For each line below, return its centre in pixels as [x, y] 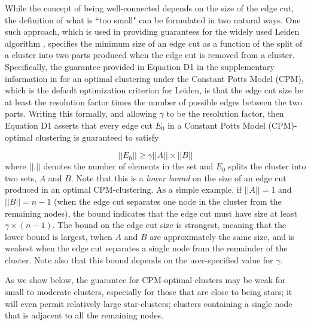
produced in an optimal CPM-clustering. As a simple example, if [124, 189]
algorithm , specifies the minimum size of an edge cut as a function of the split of [154, 43]
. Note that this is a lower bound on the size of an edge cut [179, 177]
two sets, [21, 177]
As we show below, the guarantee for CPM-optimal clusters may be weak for [145, 280]
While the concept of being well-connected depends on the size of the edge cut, [150, 8]
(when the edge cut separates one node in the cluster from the [168, 201]
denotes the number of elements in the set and [128, 166]
